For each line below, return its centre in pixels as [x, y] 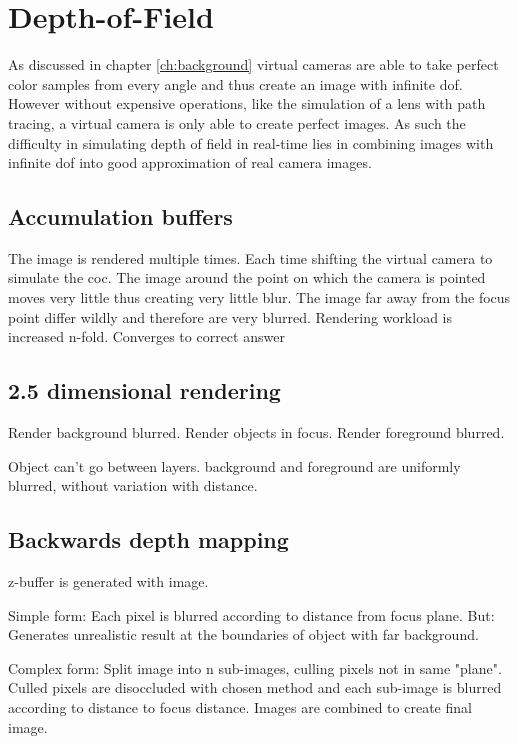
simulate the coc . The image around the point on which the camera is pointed [247, 277]
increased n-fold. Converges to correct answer [146, 336]
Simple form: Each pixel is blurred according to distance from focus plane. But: [251, 614]
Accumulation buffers [120, 216]
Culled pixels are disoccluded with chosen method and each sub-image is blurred [255, 687]
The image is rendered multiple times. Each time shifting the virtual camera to [250, 257]
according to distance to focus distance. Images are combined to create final [240, 707]
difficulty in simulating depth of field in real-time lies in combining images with [251, 142]
